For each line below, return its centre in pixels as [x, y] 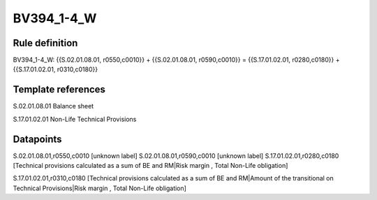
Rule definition [45, 43]
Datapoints [37, 139]
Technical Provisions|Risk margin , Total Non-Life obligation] [99, 188]
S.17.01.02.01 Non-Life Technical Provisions [75, 119]
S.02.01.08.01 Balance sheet [53, 106]
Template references [59, 90]
